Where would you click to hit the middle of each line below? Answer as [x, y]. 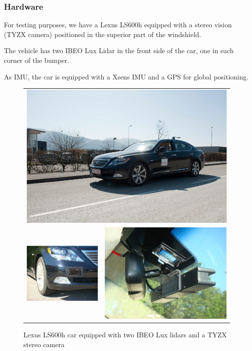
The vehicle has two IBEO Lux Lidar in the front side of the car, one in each [119, 50]
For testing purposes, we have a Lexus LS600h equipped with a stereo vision [118, 25]
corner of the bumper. [37, 60]
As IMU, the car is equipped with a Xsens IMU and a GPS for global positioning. [126, 76]
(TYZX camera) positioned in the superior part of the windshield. [103, 34]
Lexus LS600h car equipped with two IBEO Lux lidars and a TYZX [125, 334]
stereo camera [44, 344]
